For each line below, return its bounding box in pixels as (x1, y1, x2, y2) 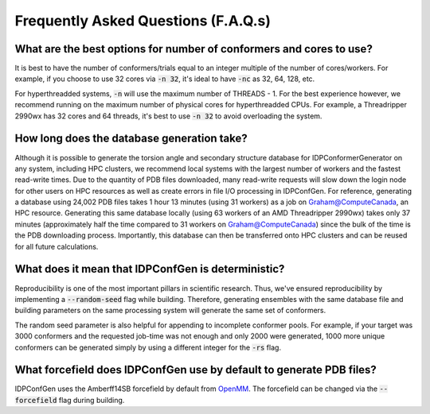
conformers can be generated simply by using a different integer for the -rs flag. (14, 342, 282, 352)
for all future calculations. (14, 242, 99, 251)
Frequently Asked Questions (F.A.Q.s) (14, 12, 271, 29)
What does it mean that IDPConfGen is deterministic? (14, 262, 285, 276)
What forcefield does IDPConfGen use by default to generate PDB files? (14, 363, 377, 377)
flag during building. (58, 395, 125, 404)
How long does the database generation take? (14, 132, 248, 145)
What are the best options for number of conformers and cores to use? (14, 42, 373, 56)
